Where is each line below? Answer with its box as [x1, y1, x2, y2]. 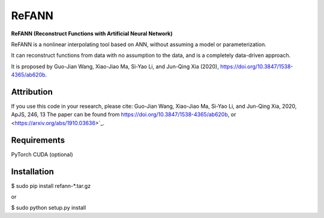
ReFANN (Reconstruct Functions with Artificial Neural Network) [11, 30, 173, 37]
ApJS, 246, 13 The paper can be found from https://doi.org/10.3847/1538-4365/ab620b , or [11, 111, 236, 118]
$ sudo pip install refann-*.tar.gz [11, 182, 91, 189]
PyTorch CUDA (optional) [11, 150, 73, 158]
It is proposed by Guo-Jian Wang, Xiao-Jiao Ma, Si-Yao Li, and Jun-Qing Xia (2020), [11, 63, 219, 70]
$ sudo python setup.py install [11, 204, 86, 211]
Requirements [11, 135, 65, 145]
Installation [11, 166, 54, 177]
